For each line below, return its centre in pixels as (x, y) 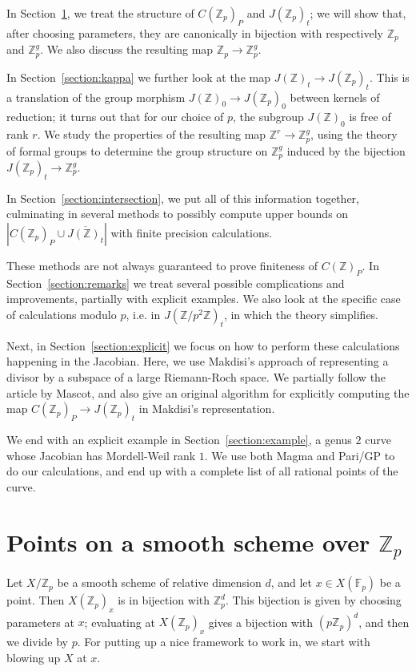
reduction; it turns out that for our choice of (115, 117)
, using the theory (354, 134)
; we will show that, (358, 13)
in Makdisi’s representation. (207, 408)
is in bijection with (164, 600)
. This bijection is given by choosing (313, 600)
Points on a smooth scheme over (188, 542)
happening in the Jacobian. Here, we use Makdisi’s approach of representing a (198, 361)
